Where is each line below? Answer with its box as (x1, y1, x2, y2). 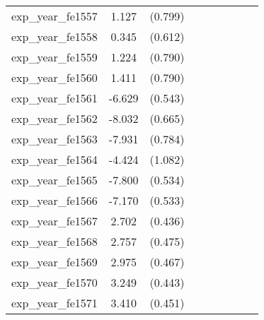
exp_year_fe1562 (11, 110, 98, 126)
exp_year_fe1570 (11, 274, 98, 290)
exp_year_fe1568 (11, 233, 98, 249)
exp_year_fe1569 (11, 254, 98, 270)
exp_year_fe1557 (11, 8, 98, 24)
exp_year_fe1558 (11, 28, 98, 45)
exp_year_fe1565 (11, 172, 98, 188)
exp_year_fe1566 (11, 192, 98, 208)
